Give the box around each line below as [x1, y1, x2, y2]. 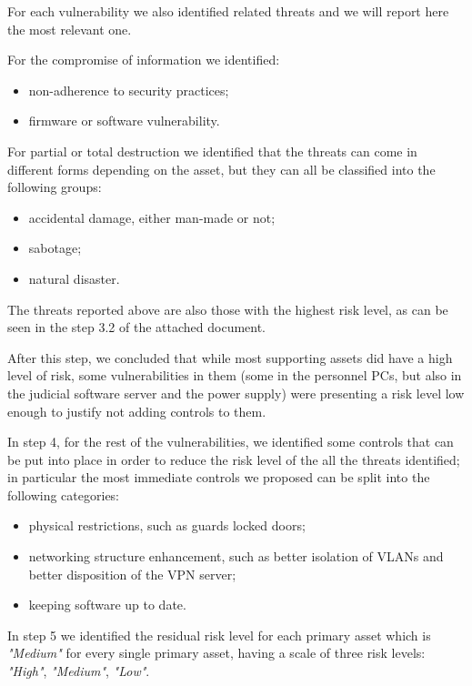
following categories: [7, 485, 120, 504]
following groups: [7, 177, 102, 197]
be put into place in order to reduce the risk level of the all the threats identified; [7, 449, 460, 469]
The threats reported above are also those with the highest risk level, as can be [7, 299, 448, 318]
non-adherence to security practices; [28, 80, 229, 99]
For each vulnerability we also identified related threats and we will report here [7, 2, 449, 20]
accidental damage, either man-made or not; [28, 207, 276, 227]
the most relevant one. [7, 19, 132, 38]
